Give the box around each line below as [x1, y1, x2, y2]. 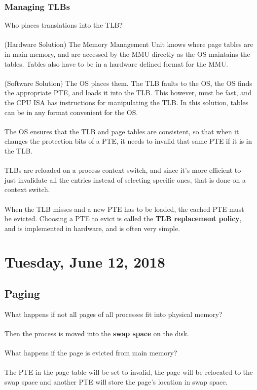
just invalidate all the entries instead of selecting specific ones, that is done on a [4, 174, 246, 185]
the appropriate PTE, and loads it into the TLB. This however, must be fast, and [4, 87, 252, 98]
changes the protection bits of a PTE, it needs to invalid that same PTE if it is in [4, 136, 252, 146]
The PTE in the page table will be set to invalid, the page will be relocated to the [4, 367, 253, 377]
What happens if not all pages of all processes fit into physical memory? [4, 309, 222, 319]
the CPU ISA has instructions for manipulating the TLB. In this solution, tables [4, 97, 249, 107]
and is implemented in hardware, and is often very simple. [4, 223, 180, 233]
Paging [4, 286, 40, 301]
